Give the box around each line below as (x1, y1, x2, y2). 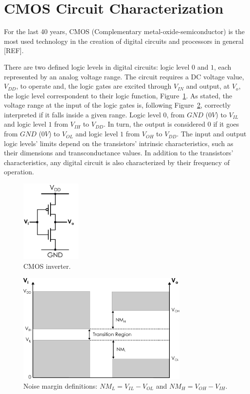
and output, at (186, 81, 230, 91)
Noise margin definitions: (23, 380, 98, 391)
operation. (4, 167, 34, 177)
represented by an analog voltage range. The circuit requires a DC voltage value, (4, 71, 244, 81)
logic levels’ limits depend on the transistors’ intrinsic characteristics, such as (4, 138, 233, 148)
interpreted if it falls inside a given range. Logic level (4, 109, 161, 119)
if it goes (213, 119, 239, 129)
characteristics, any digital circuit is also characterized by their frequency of (4, 157, 230, 167)
